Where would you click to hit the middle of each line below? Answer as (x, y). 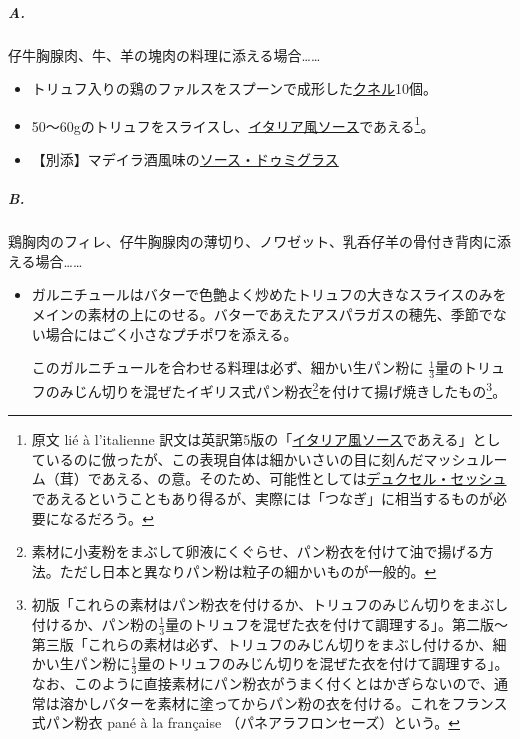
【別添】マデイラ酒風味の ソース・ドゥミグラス (185, 159)
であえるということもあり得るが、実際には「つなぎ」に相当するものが (262, 497)
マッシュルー (465, 458)
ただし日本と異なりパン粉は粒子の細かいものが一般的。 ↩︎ (248, 570)
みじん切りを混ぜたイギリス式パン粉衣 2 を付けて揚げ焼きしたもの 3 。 (283, 389)
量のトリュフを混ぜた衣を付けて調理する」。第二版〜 (337, 623)
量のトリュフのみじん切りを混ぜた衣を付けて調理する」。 (323, 663)
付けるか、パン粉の (95, 623)
